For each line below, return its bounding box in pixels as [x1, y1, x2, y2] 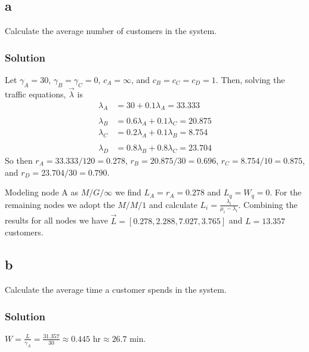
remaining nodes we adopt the [5, 198, 115, 210]
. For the [270, 186, 302, 198]
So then [5, 154, 33, 166]
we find [115, 186, 141, 198]
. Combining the [238, 198, 298, 210]
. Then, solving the [215, 74, 285, 86]
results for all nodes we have [5, 214, 108, 226]
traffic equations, [5, 88, 66, 100]
